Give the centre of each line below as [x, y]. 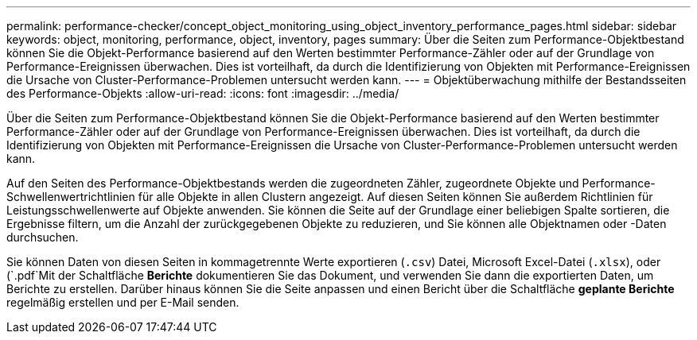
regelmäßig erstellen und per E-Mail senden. [123, 302]
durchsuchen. [43, 237]
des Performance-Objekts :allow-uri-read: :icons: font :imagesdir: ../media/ [203, 93]
